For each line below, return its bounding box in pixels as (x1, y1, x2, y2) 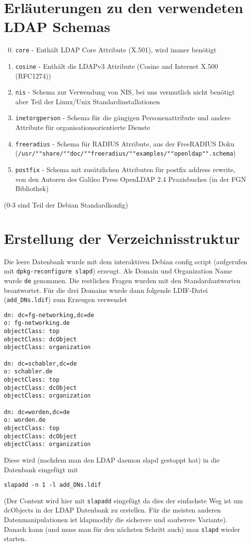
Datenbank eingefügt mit (4, 464, 78, 474)
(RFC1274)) (15, 70, 51, 80)
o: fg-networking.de (4, 320, 70, 327)
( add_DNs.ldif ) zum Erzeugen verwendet (4, 294, 127, 305)
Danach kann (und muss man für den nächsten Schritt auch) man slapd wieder (4, 524, 240, 534)
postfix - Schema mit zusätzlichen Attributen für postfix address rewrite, (15, 164, 235, 175)
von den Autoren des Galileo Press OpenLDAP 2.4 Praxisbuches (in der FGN (15, 174, 246, 184)
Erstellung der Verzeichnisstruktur (4, 228, 240, 248)
